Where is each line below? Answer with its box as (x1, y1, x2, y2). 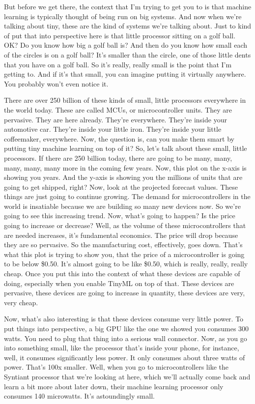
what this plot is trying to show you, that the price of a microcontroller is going (4, 249, 245, 259)
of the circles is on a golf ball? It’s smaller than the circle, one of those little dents (4, 49, 251, 59)
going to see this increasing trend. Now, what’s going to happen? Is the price (4, 210, 235, 221)
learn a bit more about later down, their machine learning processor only (4, 381, 224, 391)
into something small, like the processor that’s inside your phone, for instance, (4, 343, 239, 353)
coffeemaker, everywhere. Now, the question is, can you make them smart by (4, 133, 234, 144)
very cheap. (4, 297, 38, 307)
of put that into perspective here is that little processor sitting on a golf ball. (4, 30, 236, 40)
